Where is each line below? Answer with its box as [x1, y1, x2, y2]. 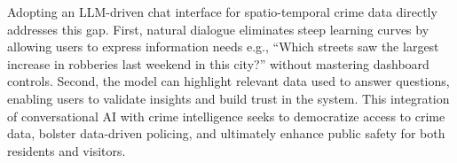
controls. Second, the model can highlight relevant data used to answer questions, [7, 72, 450, 90]
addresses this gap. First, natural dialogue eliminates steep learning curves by [7, 19, 429, 38]
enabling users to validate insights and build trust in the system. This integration [7, 89, 450, 107]
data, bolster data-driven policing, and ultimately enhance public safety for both [7, 124, 445, 143]
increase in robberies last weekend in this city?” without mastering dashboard [7, 54, 429, 73]
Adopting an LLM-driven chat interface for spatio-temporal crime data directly [7, 3, 437, 20]
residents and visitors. [7, 141, 126, 159]
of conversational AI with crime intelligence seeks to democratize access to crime [7, 106, 445, 125]
